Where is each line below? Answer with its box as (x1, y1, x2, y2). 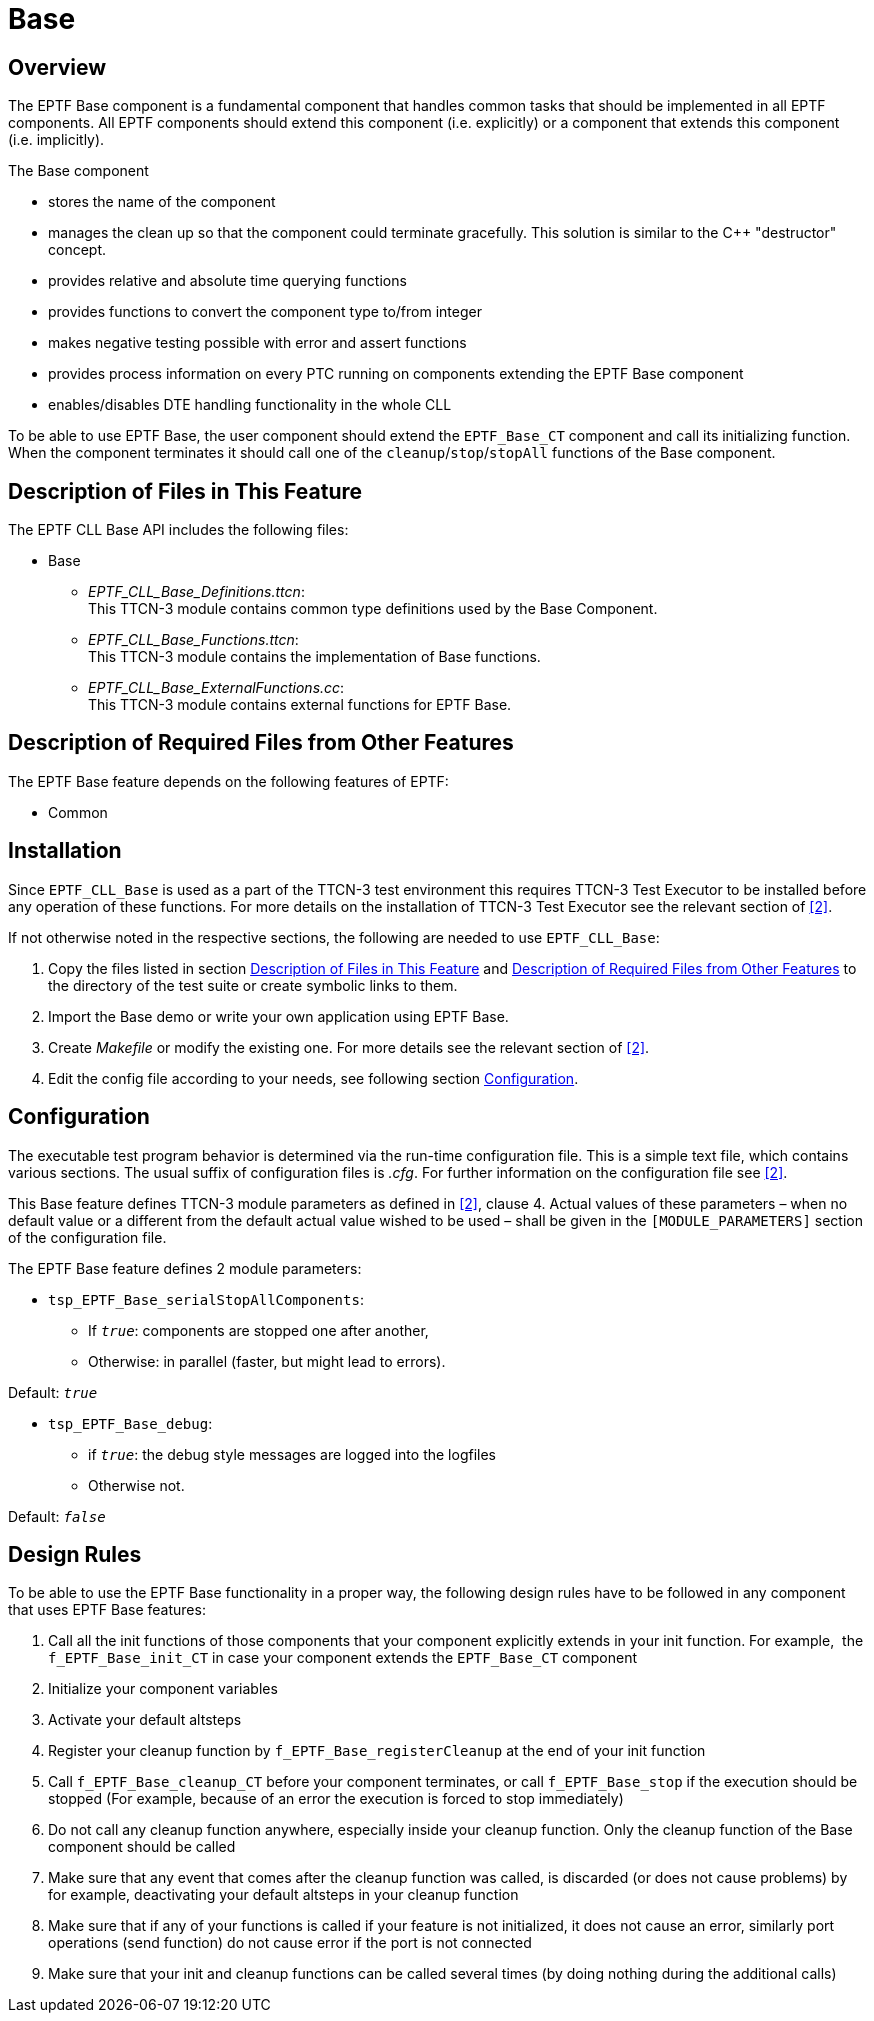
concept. (48, 241, 107, 259)
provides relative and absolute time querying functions (48, 272, 407, 290)
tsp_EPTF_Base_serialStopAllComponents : (48, 1290, 364, 1308)
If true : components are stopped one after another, (88, 1321, 429, 1339)
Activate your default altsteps (48, 1711, 242, 1729)
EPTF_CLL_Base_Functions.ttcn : (88, 631, 299, 649)
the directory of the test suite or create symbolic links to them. (48, 976, 458, 994)
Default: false (8, 1507, 106, 1525)
